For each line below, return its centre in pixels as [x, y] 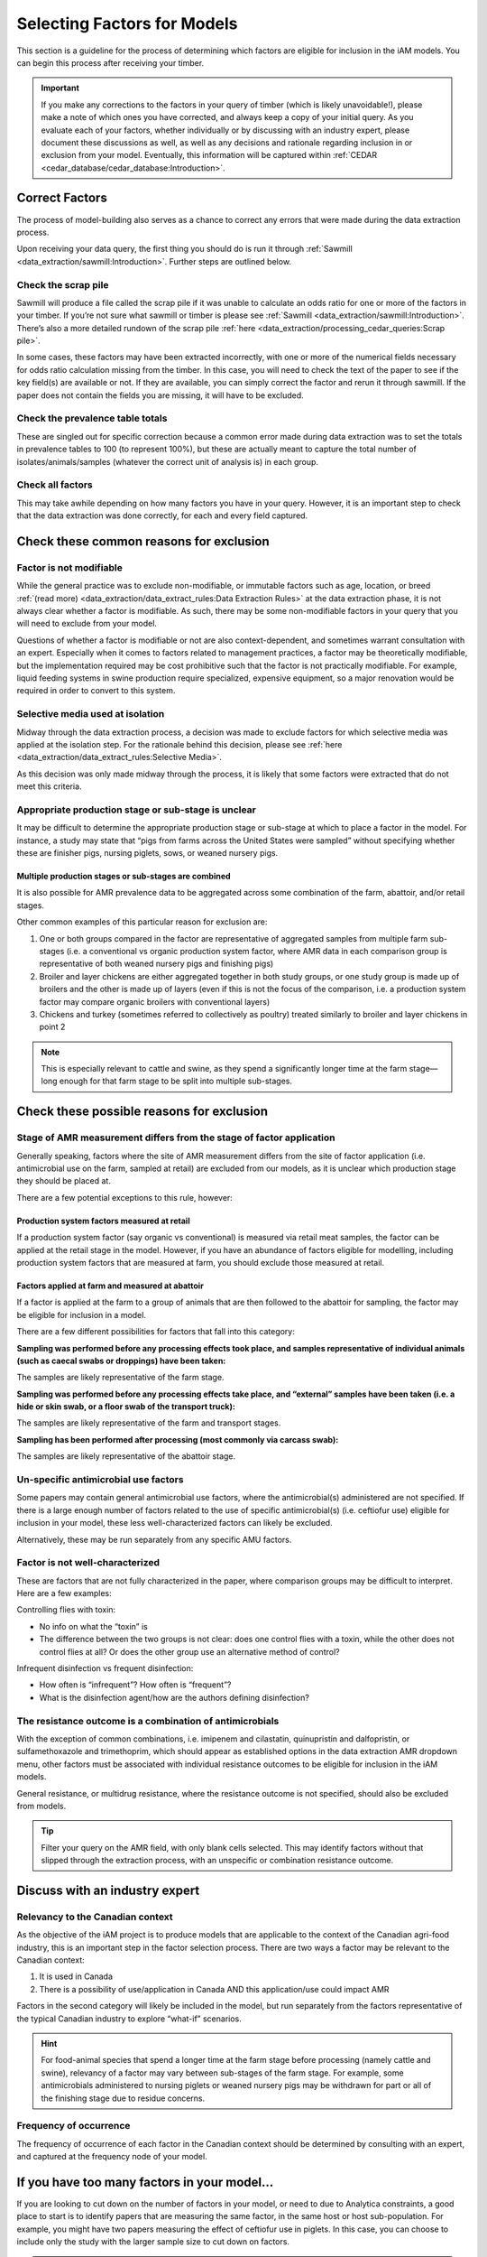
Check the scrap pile [63, 284]
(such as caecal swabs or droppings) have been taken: [121, 1361]
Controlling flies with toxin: [66, 1610]
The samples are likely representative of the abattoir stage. [126, 1456]
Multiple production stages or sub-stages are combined [124, 876]
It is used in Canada [76, 1976]
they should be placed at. [64, 1181]
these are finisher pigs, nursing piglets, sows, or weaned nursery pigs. [147, 852]
